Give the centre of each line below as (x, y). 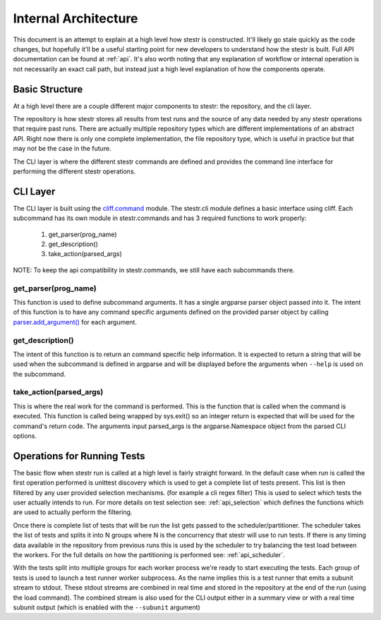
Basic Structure (48, 89)
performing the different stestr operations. (74, 171)
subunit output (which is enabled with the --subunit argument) (107, 607)
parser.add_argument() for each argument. (75, 322)
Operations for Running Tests (79, 456)
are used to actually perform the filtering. (73, 512)
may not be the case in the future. (62, 149)
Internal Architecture (75, 18)
